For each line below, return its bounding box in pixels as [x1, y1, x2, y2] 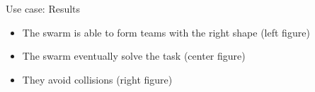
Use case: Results [6, 1, 81, 15]
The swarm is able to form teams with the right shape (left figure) [22, 25, 310, 39]
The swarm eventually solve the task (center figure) [22, 48, 246, 63]
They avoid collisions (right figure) [22, 72, 173, 86]
